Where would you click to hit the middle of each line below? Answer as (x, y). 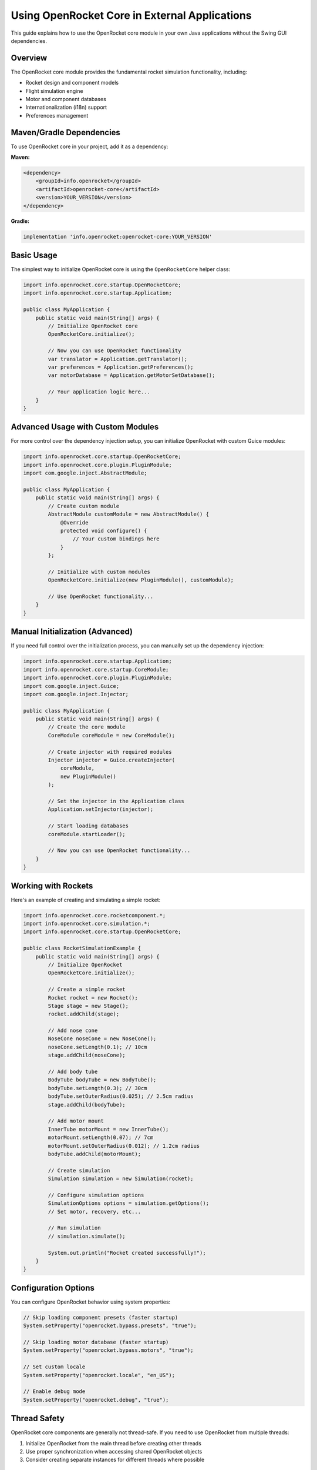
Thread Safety (38, 1419)
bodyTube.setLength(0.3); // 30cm (97, 1088)
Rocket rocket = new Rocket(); (93, 998)
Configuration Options (53, 1288)
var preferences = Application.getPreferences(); (121, 367)
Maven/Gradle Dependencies (65, 132)
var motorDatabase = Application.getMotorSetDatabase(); (131, 375)
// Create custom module (84, 506)
